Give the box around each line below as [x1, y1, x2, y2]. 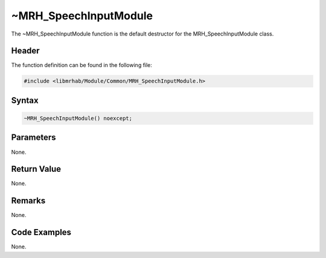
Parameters [11, 133, 56, 143]
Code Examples [11, 227, 72, 238]
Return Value [11, 164, 62, 174]
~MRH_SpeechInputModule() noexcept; [24, 115, 133, 122]
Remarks [11, 196, 46, 206]
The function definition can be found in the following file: [11, 61, 152, 69]
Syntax [11, 95, 39, 105]
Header [11, 46, 40, 56]
